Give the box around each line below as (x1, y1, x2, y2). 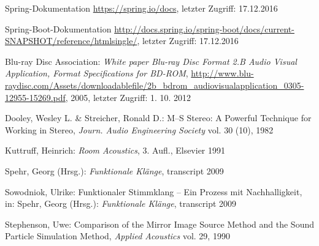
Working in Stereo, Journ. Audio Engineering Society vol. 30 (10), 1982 (5, 123, 274, 136)
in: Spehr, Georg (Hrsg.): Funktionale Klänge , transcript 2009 (5, 197, 237, 210)
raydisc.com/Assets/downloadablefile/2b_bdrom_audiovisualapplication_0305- (5, 78, 304, 91)
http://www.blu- (191, 67, 254, 80)
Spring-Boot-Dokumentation (5, 22, 112, 35)
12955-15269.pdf (5, 91, 66, 103)
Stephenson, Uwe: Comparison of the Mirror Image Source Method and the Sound (5, 217, 314, 230)
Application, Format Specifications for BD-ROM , (5, 67, 188, 80)
